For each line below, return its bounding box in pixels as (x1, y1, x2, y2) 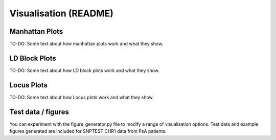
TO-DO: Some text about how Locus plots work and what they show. (9, 94, 154, 100)
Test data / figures (9, 107, 69, 116)
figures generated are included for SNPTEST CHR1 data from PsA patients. (9, 128, 167, 134)
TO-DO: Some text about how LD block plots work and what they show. (9, 67, 159, 74)
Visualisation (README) (9, 8, 113, 19)
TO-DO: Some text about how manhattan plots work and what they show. (9, 41, 164, 47)
